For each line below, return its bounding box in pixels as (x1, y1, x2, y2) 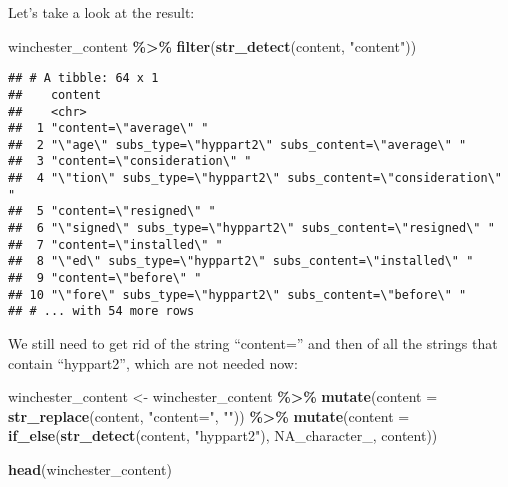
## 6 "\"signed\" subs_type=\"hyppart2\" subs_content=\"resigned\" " (8, 221, 495, 236)
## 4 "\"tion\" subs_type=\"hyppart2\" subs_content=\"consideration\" (8, 171, 502, 186)
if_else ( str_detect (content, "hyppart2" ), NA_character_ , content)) (8, 425, 438, 446)
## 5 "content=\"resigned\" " (8, 204, 216, 219)
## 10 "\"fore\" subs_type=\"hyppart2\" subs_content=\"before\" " (8, 287, 467, 302)
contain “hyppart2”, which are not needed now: (8, 352, 298, 373)
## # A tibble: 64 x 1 (8, 71, 159, 86)
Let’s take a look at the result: (8, 2, 195, 22)
